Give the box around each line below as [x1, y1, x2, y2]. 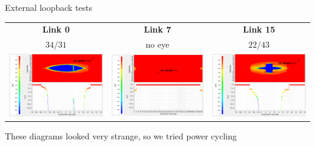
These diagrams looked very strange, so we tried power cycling [5, 130, 237, 142]
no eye [145, 38, 170, 51]
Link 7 [144, 23, 171, 36]
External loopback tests [5, 1, 93, 13]
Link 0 [42, 23, 70, 36]
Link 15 [243, 23, 276, 36]
